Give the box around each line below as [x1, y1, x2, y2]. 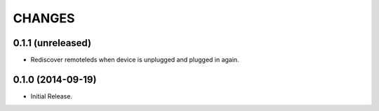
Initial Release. [30, 91, 73, 101]
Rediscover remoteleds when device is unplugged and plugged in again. [30, 56, 239, 64]
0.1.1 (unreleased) [13, 37, 91, 49]
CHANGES [13, 10, 75, 26]
